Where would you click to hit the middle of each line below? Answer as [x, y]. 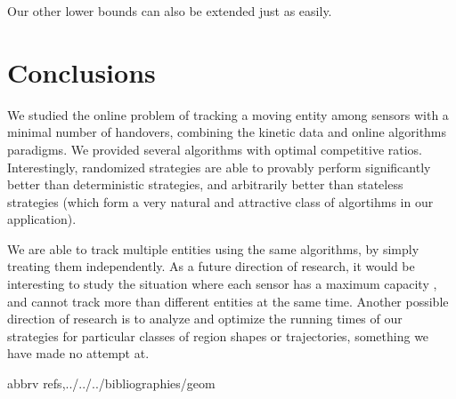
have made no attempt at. [78, 353]
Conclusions [81, 72]
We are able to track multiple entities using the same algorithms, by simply [213, 248]
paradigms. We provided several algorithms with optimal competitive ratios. [215, 149]
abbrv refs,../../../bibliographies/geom [111, 383]
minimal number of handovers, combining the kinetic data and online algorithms [227, 132]
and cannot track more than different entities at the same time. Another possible [228, 301]
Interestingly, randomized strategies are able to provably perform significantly [219, 167]
